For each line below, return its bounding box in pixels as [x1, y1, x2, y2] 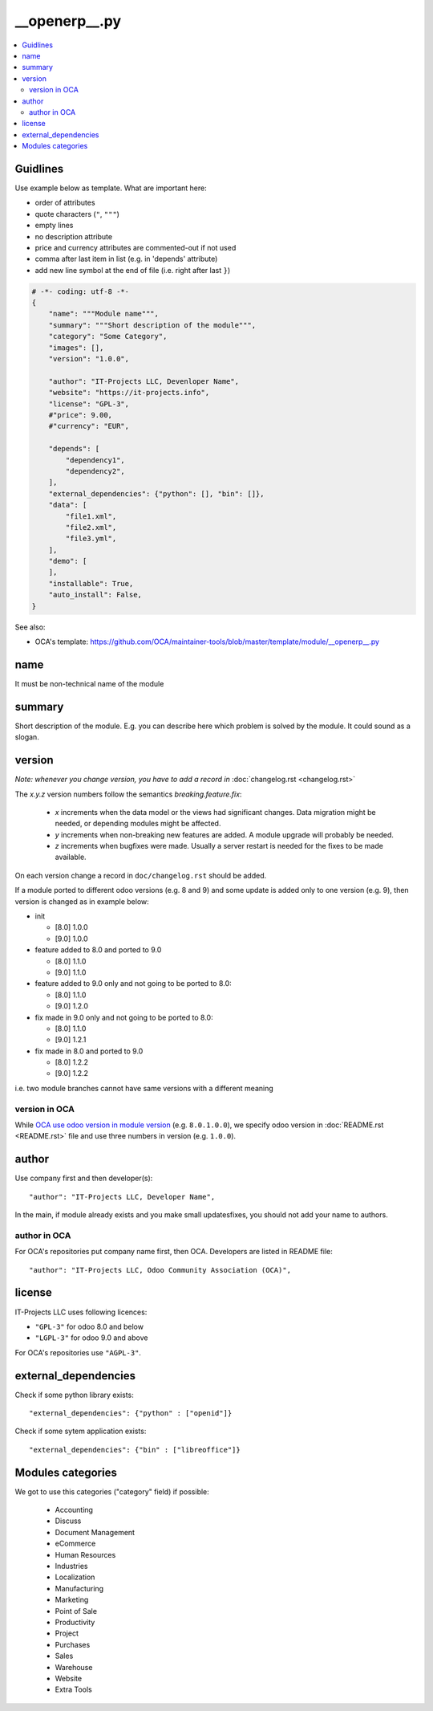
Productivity [55, 1617, 95, 1627]
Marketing [55, 1595, 89, 1605]
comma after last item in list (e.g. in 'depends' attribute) [34, 254, 218, 264]
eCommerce [55, 1538, 96, 1549]
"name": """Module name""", [48, 309, 160, 319]
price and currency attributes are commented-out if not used [34, 242, 237, 252]
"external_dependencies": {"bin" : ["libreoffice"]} [29, 1445, 241, 1454]
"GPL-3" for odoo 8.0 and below [34, 1322, 144, 1331]
